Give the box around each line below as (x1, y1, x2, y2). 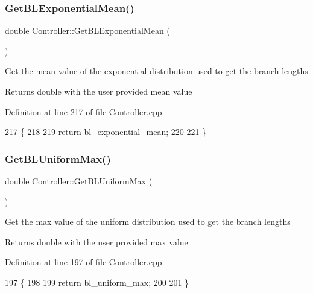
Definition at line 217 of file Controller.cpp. (5, 105, 165, 118)
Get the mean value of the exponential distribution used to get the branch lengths (5, 65, 308, 77)
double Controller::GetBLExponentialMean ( (5, 24, 170, 37)
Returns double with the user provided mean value (5, 85, 192, 97)
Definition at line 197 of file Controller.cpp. (5, 256, 165, 268)
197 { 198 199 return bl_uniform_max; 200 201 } (5, 276, 189, 288)
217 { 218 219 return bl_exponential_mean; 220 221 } (5, 125, 207, 138)
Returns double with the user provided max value (5, 235, 188, 248)
